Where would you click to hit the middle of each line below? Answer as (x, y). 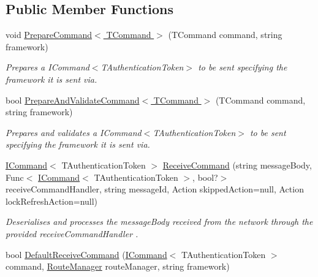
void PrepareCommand (49, 35)
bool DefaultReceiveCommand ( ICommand (86, 254)
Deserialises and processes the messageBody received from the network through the (159, 222)
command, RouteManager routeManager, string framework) (118, 266)
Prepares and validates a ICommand (74, 132)
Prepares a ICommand (47, 67)
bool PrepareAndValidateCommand (73, 100)
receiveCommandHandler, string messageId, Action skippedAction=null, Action (155, 189)
